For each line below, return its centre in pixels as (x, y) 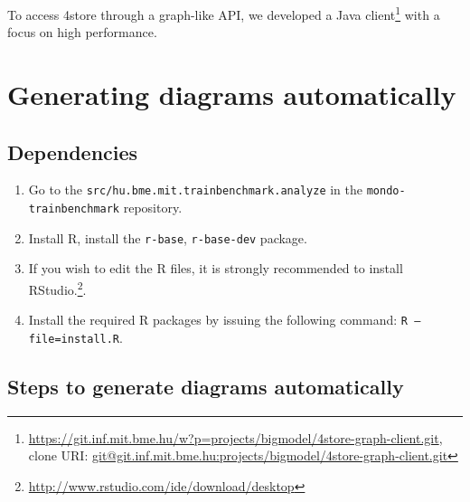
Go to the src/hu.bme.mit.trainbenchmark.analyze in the (195, 189)
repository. (153, 208)
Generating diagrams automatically (232, 95)
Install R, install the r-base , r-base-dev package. (168, 237)
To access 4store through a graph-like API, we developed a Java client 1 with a (224, 13)
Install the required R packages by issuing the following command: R (218, 320)
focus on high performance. (82, 32)
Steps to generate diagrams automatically (206, 386)
